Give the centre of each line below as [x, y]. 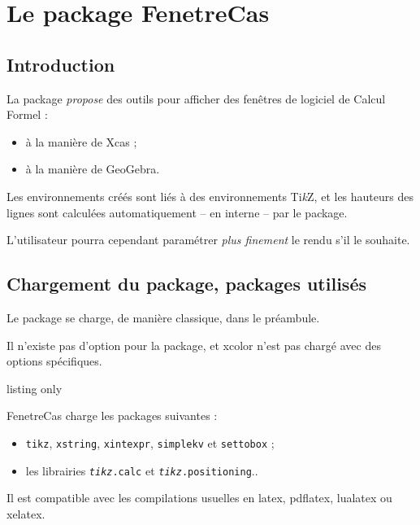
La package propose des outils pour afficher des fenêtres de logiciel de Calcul [196, 98]
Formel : [27, 114]
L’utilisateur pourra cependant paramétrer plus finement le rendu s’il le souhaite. [208, 240]
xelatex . [26, 513]
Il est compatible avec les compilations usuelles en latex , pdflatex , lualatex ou [199, 498]
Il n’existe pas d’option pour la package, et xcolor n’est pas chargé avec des [194, 345]
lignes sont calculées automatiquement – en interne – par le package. [177, 212]
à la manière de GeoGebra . [93, 169]
